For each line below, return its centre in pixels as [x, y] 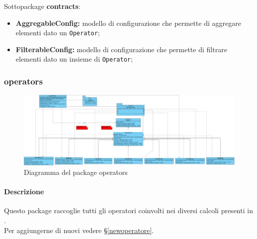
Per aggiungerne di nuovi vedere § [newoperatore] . [79, 230]
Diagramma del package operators [76, 172]
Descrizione [24, 192]
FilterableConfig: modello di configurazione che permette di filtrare [121, 49]
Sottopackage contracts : [42, 6]
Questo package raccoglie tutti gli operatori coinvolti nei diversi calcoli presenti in [128, 210]
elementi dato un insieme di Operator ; [74, 59]
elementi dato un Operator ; [58, 33]
